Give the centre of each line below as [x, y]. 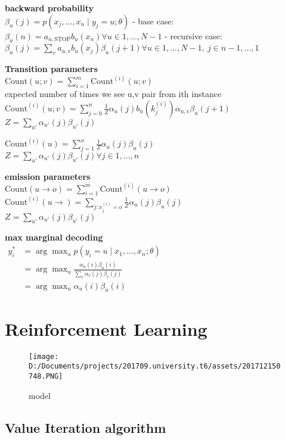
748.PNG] [46, 376]
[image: [44, 356]
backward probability [49, 8]
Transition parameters [51, 69]
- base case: [153, 21]
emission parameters [48, 176]
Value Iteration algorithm [86, 427]
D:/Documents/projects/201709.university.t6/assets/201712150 [155, 366]
